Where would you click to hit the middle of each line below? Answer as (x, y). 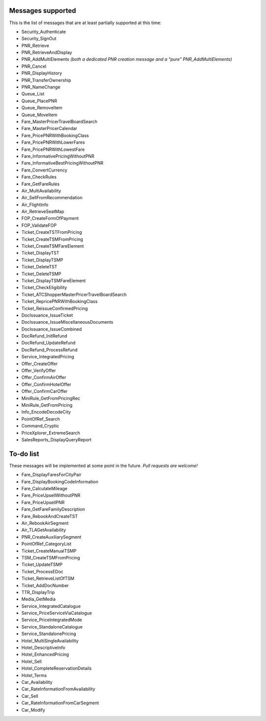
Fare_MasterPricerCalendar (49, 128)
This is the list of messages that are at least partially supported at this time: (85, 23)
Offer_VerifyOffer (39, 371)
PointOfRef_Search (41, 419)
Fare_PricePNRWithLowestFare (53, 149)
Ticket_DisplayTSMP (42, 260)
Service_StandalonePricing (49, 634)
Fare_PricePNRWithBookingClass (55, 135)
